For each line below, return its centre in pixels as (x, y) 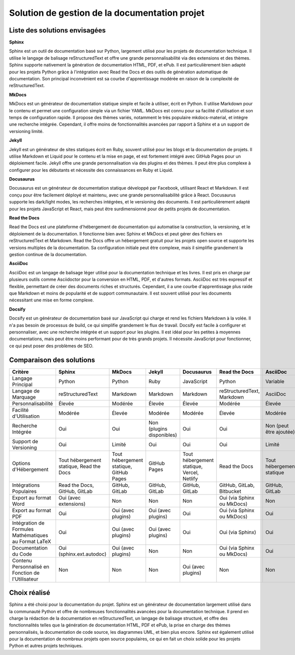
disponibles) (162, 435)
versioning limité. (26, 131)
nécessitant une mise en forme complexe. (52, 300)
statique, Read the (79, 466)
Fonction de (26, 573)
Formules (23, 529)
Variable (275, 381)
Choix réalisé (29, 593)
